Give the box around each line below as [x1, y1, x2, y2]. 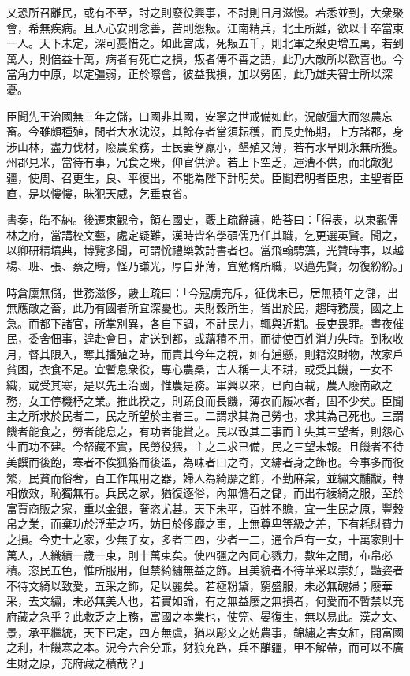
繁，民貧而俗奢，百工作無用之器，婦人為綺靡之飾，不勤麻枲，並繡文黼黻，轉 [6, 469, 404, 485]
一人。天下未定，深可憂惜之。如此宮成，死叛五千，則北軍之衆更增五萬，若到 [6, 35, 404, 51]
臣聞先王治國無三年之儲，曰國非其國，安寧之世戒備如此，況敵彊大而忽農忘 [6, 107, 393, 124]
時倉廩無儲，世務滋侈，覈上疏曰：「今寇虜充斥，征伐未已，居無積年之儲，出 [6, 284, 398, 300]
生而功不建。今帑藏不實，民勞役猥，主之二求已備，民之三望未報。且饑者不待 [6, 438, 404, 455]
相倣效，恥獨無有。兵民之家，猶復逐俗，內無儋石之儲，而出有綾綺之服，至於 [6, 485, 404, 501]
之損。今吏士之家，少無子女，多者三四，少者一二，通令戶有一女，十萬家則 [6, 531, 393, 547]
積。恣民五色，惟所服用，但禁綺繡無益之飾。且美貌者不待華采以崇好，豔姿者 [6, 562, 404, 578]
